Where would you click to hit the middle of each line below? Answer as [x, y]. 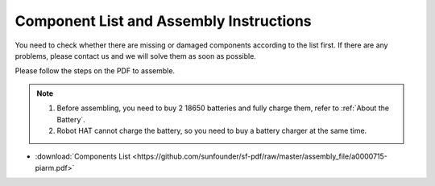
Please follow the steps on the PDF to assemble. [95, 71]
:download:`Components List [83, 156]
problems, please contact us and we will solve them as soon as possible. [136, 56]
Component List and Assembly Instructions [163, 21]
